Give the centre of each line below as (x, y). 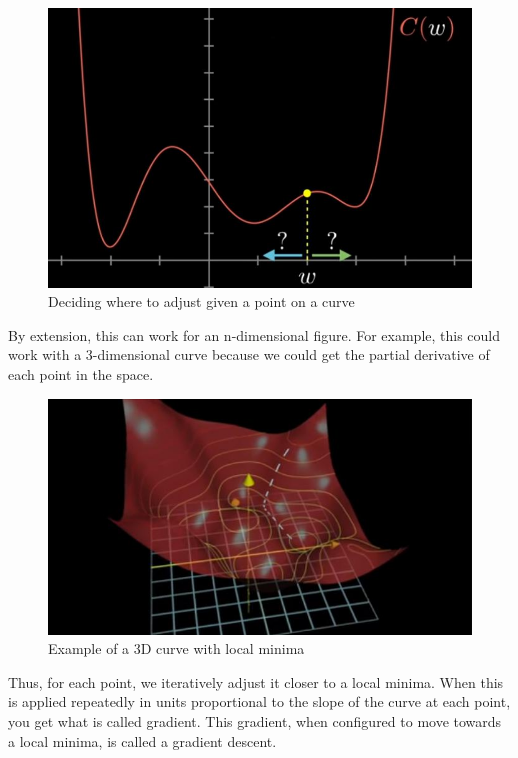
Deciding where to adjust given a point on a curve (201, 301)
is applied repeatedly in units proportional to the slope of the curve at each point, (259, 701)
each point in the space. (81, 374)
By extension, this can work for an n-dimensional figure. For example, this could (254, 334)
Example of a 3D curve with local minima (176, 648)
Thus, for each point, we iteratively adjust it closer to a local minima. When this (256, 681)
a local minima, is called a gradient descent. (142, 740)
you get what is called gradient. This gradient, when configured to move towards (255, 721)
